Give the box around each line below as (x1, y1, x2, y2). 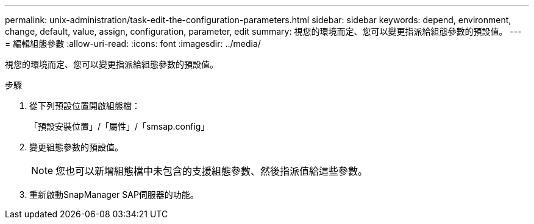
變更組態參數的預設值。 (29, 142, 123, 152)
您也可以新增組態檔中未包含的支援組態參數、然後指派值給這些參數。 (55, 165, 368, 177)
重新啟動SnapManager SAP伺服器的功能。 (29, 189, 199, 200)
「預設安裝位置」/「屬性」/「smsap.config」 (29, 121, 210, 131)
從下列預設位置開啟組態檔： (29, 100, 140, 111)
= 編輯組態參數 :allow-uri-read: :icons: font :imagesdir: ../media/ (5, 38, 261, 49)
